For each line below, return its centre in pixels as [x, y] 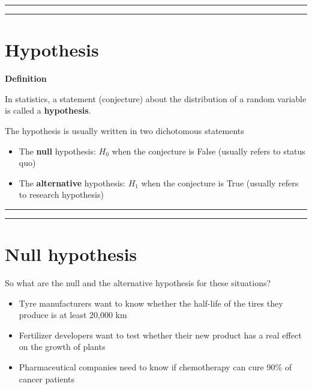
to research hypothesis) [61, 194]
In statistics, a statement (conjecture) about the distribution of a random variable [156, 98]
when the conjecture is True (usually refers [220, 182]
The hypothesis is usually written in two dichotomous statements [124, 130]
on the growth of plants [62, 347]
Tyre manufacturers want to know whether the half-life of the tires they [151, 303]
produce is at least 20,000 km [73, 315]
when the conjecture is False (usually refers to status [208, 151]
